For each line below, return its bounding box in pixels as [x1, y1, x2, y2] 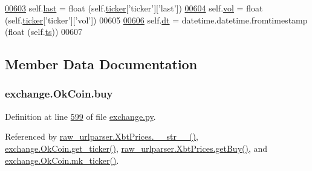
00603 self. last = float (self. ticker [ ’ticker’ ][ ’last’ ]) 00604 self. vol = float [5, 2, 263, 14]
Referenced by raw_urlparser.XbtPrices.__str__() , [5, 130, 198, 143]
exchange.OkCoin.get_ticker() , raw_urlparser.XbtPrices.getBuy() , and [5, 141, 268, 154]
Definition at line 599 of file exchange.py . [5, 110, 156, 122]
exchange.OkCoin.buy [5, 86, 113, 101]
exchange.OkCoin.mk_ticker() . [5, 154, 119, 166]
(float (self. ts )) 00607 [5, 25, 83, 38]
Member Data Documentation [5, 55, 198, 73]
